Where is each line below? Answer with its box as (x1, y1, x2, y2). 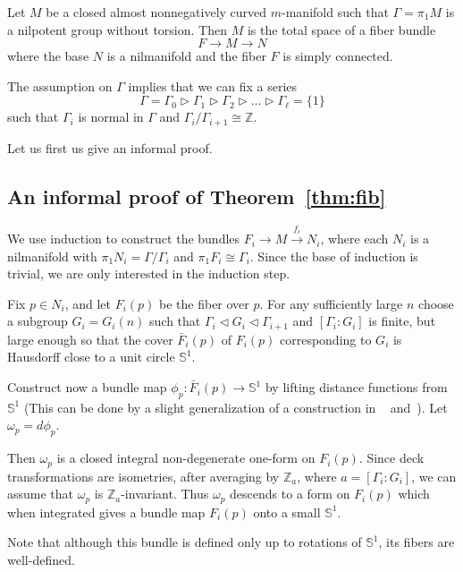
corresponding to (279, 329, 372, 348)
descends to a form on (230, 484, 350, 503)
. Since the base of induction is (249, 246, 418, 265)
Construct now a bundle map (7, 378, 167, 397)
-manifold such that (282, 3, 389, 21)
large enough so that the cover (7, 329, 173, 348)
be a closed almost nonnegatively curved (46, 3, 267, 21)
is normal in (78, 107, 144, 126)
